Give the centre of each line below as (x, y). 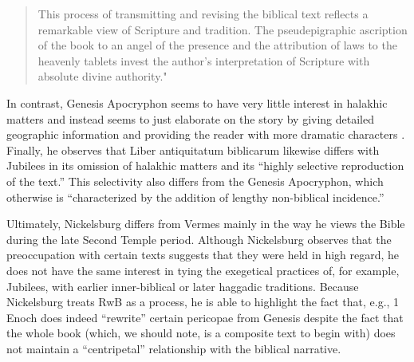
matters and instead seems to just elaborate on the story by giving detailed (191, 118)
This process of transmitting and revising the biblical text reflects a (203, 14)
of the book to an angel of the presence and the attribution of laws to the (217, 45)
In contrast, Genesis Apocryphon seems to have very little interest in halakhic (197, 102)
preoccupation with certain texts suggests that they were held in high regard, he (203, 255)
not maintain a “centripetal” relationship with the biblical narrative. (174, 348)
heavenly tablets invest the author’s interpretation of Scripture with (204, 60)
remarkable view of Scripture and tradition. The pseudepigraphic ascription (223, 29)
